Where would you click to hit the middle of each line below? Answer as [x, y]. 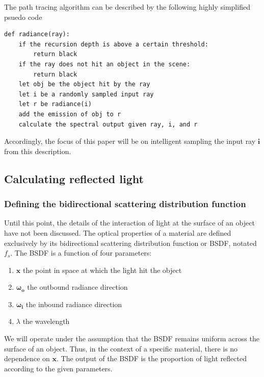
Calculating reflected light [74, 178]
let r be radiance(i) [55, 104]
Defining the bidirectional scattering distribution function [125, 204]
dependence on [27, 358]
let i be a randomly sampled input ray [86, 94]
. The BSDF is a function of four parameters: [81, 253]
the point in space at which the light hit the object [102, 270]
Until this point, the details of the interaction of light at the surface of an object [129, 223]
